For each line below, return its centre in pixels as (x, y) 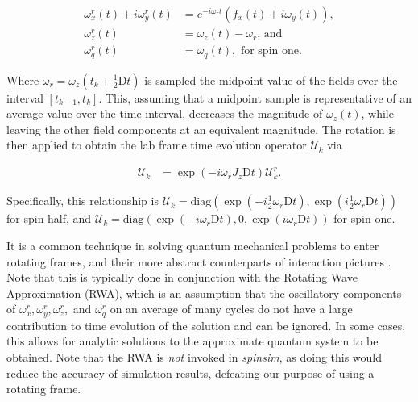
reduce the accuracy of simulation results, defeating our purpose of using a (190, 373)
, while (377, 113)
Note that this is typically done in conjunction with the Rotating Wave (182, 277)
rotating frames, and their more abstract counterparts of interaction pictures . (199, 261)
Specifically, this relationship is (83, 201)
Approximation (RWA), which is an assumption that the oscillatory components (204, 293)
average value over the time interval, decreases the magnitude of (165, 113)
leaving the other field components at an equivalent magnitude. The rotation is (201, 129)
